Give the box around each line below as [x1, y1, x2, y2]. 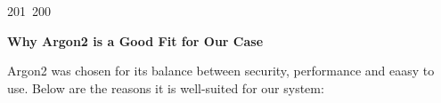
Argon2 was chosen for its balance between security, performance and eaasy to [7, 61, 435, 80]
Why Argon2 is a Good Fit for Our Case [7, 31, 264, 50]
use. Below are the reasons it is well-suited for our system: [7, 78, 324, 97]
